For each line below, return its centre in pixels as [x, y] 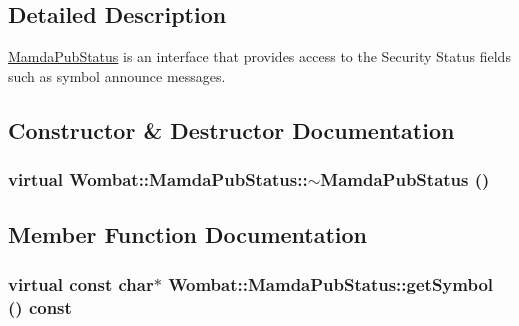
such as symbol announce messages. [117, 75]
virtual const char [81, 283]
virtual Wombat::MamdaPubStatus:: [158, 179]
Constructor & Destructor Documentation [231, 129]
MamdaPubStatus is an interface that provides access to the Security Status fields [259, 56]
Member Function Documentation [188, 234]
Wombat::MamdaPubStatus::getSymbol [331, 283]
